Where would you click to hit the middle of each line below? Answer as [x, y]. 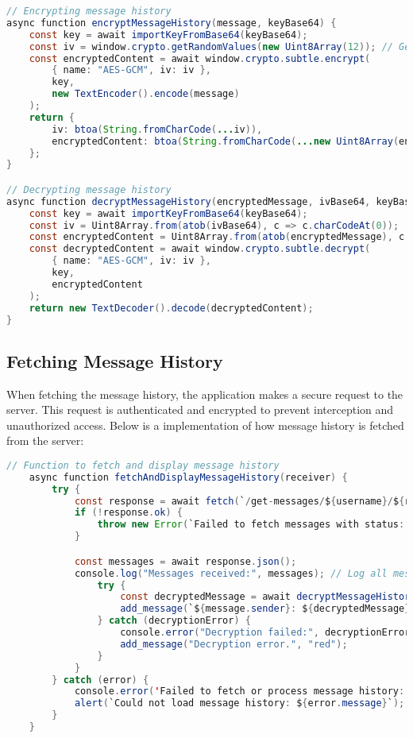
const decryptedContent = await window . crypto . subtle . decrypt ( [200, 249]
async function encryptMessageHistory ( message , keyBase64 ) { [172, 23]
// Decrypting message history [89, 189]
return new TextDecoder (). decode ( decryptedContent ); [171, 308]
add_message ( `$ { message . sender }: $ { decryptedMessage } [265, 609]
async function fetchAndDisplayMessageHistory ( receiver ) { [188, 477]
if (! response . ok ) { [129, 513]
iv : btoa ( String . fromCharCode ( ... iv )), [157, 129]
